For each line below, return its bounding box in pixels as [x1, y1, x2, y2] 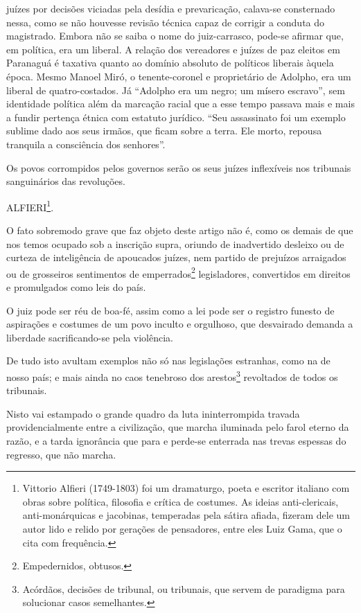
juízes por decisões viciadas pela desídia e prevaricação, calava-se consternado [6, 1, 335, 15]
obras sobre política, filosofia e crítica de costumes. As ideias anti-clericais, [22, 494, 339, 508]
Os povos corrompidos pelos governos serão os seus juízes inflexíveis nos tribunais [6, 160, 351, 175]
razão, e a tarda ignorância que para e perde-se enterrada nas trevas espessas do [6, 434, 346, 447]
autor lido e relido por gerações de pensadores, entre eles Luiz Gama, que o [22, 521, 342, 535]
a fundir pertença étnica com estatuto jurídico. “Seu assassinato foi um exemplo [6, 109, 346, 124]
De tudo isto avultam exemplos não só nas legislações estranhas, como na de [6, 353, 331, 368]
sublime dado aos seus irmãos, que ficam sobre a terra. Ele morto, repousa [6, 123, 322, 138]
